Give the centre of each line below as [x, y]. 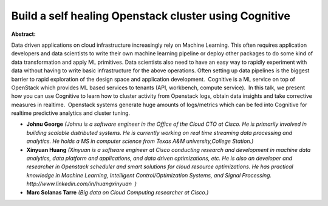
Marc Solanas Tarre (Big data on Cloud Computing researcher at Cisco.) [118, 192]
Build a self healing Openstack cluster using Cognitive [151, 16]
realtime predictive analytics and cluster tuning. [71, 113]
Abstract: [23, 34]
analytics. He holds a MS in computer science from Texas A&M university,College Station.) [140, 141]
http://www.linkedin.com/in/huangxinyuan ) [81, 184]
